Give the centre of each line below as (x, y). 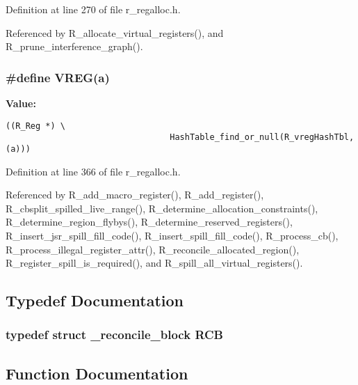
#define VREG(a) (58, 77)
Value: (21, 103)
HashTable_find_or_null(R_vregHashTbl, (262, 137)
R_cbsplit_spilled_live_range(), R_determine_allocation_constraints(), (162, 208)
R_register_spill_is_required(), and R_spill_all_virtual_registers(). (154, 263)
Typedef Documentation (95, 300)
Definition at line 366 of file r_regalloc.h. (93, 171)
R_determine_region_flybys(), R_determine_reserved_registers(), (149, 222)
